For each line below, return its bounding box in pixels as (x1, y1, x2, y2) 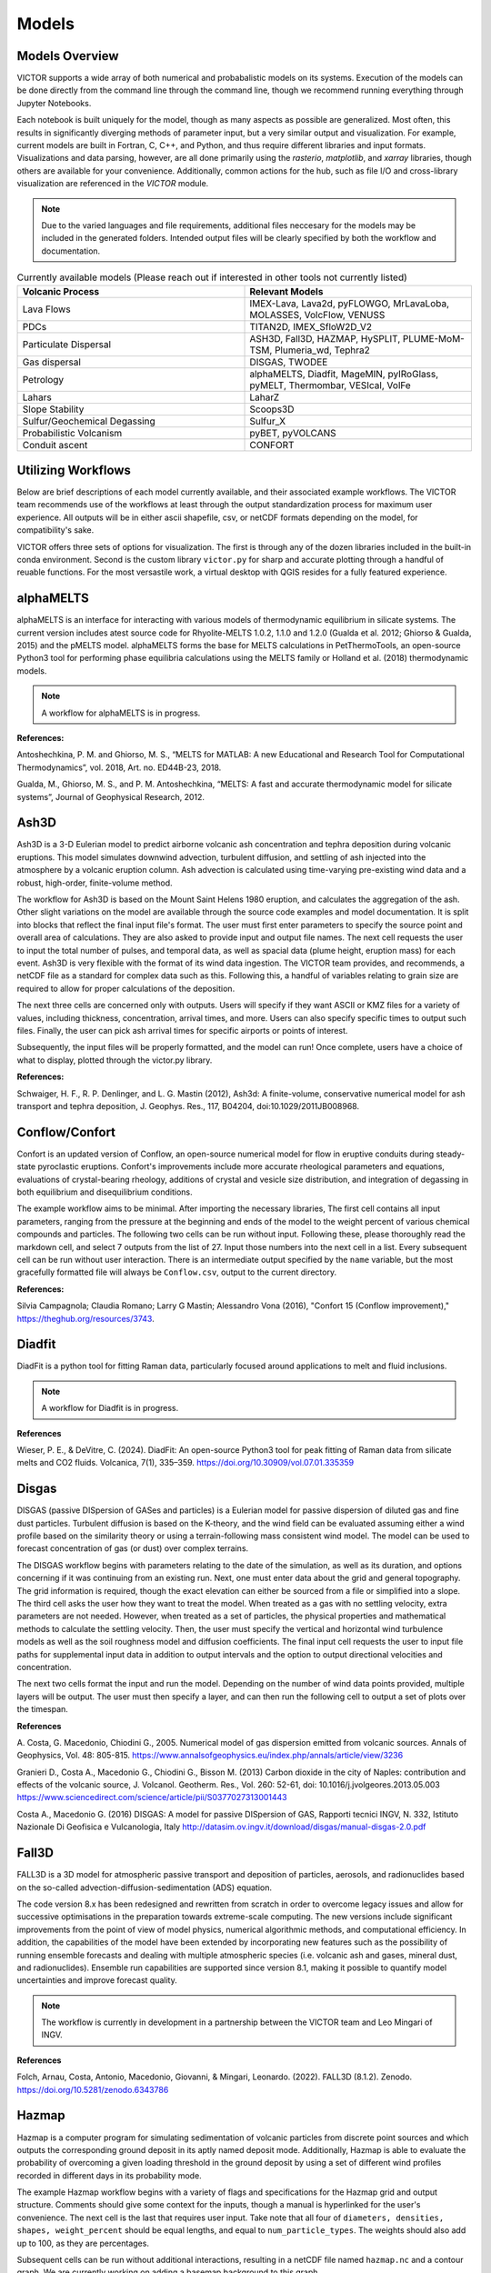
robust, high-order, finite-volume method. (16, 877, 173, 888)
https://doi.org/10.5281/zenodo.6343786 (16, 2084, 169, 2095)
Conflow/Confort (16, 1124, 116, 1140)
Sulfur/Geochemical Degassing (22, 415, 156, 427)
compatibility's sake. (16, 525, 95, 536)
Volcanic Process (22, 285, 100, 297)
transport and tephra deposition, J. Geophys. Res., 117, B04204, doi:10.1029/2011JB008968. (16, 1100, 359, 1111)
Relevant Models (249, 285, 324, 297)
